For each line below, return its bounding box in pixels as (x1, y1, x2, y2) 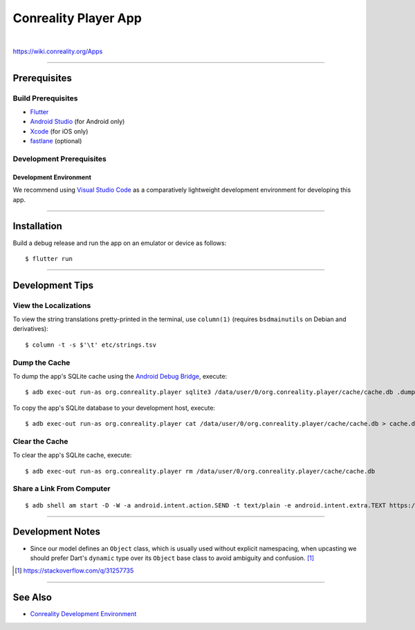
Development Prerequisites (12, 154, 107, 164)
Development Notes (12, 526, 100, 538)
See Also (12, 592, 52, 604)
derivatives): (12, 325, 48, 333)
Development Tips (12, 279, 93, 291)
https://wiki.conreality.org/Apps (12, 47, 103, 55)
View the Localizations (12, 300, 91, 310)
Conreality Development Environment (30, 610, 137, 618)
